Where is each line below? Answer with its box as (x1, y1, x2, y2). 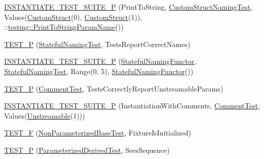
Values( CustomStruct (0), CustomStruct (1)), (4, 11, 142, 22)
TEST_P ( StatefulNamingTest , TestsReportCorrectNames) (4, 38, 190, 49)
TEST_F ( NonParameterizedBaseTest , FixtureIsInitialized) (4, 127, 191, 138)
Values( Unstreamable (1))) (4, 110, 85, 121)
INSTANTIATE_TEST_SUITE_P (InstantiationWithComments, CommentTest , (4, 100, 260, 111)
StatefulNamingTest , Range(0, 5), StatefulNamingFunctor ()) (4, 65, 194, 76)
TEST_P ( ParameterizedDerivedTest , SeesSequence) (4, 144, 170, 155)
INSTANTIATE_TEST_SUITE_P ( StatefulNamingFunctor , (4, 56, 197, 66)
